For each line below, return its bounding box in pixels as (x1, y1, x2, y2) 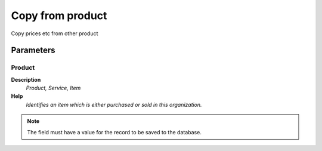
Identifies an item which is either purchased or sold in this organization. (26, 101, 202, 108)
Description (11, 76, 41, 83)
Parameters (11, 45, 55, 56)
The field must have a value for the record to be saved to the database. (27, 128, 202, 135)
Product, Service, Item (26, 84, 81, 92)
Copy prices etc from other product (11, 30, 98, 37)
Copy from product (11, 9, 107, 22)
